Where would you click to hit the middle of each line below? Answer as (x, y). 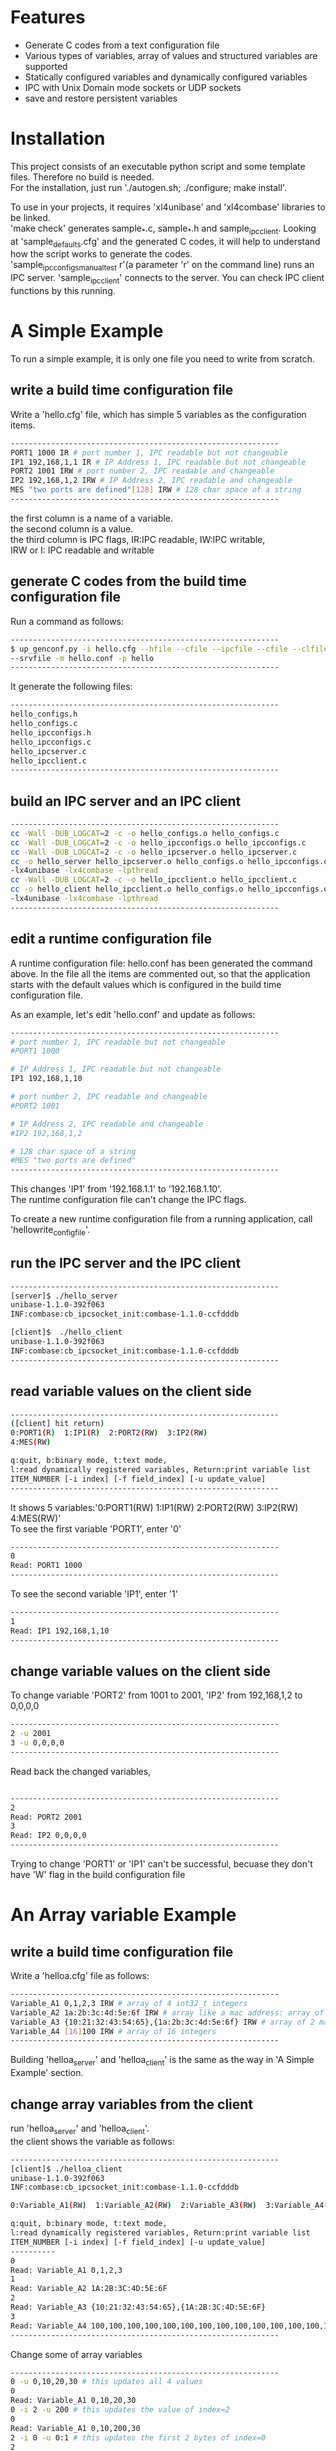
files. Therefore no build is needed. (82, 177)
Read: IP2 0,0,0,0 (48, 1836)
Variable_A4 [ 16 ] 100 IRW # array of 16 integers (113, 2031)
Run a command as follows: (67, 621)
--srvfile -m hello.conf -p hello (82, 658)
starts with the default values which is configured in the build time (146, 984)
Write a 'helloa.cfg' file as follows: (80, 1976)
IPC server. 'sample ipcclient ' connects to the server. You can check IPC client (167, 279)
